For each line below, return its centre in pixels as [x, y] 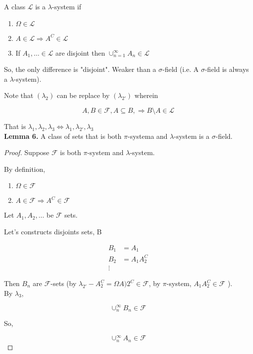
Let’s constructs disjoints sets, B [53, 231]
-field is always [227, 69]
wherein [146, 95]
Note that [19, 95]
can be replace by [83, 95]
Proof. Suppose [27, 152]
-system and [105, 152]
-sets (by [63, 283]
